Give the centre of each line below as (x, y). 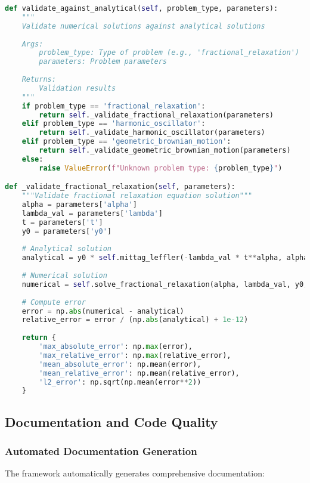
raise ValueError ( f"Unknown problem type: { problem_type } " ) (161, 168)
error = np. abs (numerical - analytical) (103, 311)
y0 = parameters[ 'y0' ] (67, 231)
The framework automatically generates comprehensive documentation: (135, 473)
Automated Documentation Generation (101, 451)
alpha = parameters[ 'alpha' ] (79, 205)
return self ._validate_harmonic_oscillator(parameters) (152, 133)
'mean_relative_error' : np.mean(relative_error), (139, 373)
